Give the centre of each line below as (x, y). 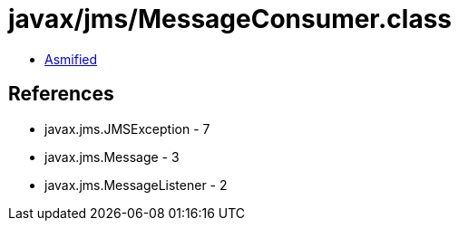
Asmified (71, 59)
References (61, 94)
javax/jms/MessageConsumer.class (230, 19)
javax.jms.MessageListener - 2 (136, 185)
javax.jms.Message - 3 (112, 157)
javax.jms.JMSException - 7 (127, 128)
